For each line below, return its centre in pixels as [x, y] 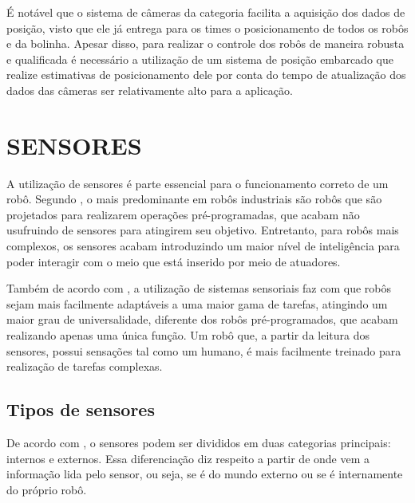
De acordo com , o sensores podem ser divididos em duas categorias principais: [199, 443]
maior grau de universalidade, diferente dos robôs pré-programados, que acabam [202, 319]
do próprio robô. [47, 489]
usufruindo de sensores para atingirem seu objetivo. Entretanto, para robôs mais [203, 230]
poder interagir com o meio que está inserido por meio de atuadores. [174, 261]
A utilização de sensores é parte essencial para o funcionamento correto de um [198, 183]
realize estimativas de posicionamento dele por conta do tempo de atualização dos [206, 75]
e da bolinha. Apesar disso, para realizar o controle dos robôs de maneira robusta [206, 43]
